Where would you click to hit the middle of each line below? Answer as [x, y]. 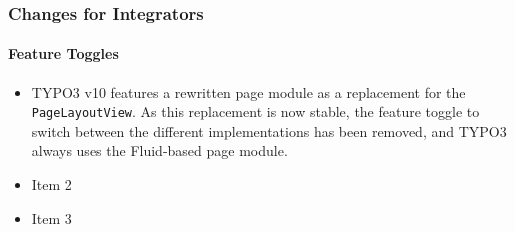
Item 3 [51, 217]
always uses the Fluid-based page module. [159, 150]
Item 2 [51, 184]
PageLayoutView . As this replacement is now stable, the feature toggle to [255, 111]
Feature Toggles [63, 53]
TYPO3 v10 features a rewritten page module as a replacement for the [248, 91]
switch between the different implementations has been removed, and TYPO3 [269, 130]
